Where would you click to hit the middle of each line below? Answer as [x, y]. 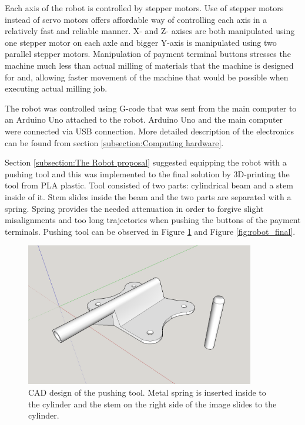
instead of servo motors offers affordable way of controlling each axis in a [136, 19]
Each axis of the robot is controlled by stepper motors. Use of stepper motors [144, 8]
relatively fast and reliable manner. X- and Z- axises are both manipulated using [150, 31]
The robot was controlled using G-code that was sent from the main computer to [151, 108]
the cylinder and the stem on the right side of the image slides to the [152, 404]
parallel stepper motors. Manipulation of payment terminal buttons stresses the [148, 54]
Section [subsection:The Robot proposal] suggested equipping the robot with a [146, 162]
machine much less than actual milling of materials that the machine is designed [149, 65]
